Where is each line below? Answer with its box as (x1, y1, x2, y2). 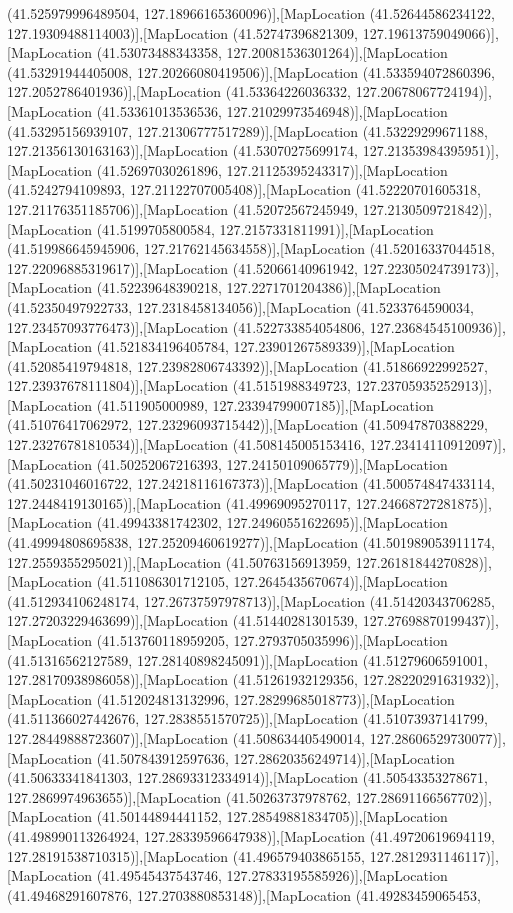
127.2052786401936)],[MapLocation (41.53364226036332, (7, 81, 352, 102)
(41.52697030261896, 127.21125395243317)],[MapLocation (96, 159, 448, 180)
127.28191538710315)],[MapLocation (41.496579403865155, (7, 845, 366, 866)
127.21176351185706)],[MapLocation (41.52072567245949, (7, 198, 359, 219)
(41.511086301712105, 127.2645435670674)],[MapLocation (96, 571, 448, 592)
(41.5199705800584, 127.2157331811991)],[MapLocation (96, 218, 434, 239)
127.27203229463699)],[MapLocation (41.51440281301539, (7, 610, 359, 631)
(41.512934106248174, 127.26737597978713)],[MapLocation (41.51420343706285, (7, 590, 495, 611)
